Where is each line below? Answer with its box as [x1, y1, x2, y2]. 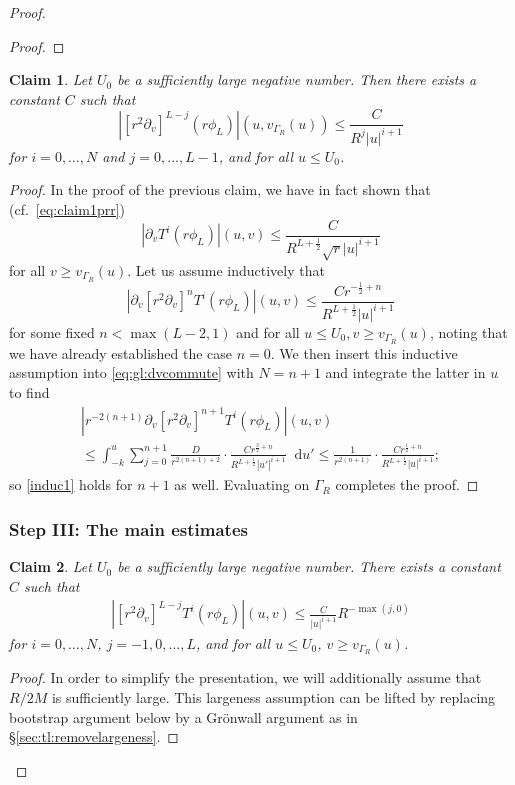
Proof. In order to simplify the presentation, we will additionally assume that [9, 667, 482, 688]
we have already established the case [9, 342, 233, 363]
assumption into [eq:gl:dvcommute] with [9, 362, 254, 383]
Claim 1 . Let [9, 69, 92, 90]
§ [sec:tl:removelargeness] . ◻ [9, 726, 179, 747]
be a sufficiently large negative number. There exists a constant [117, 556, 501, 577]
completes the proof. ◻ [335, 474, 479, 495]
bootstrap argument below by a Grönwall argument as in [9, 706, 358, 727]
